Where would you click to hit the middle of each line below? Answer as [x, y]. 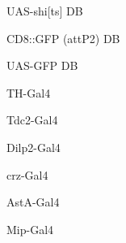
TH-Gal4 [29, 92]
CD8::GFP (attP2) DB [63, 38]
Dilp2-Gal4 [34, 147]
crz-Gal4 [27, 174]
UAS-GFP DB [42, 65]
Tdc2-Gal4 [32, 120]
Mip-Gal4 [30, 229]
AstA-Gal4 [33, 202]
